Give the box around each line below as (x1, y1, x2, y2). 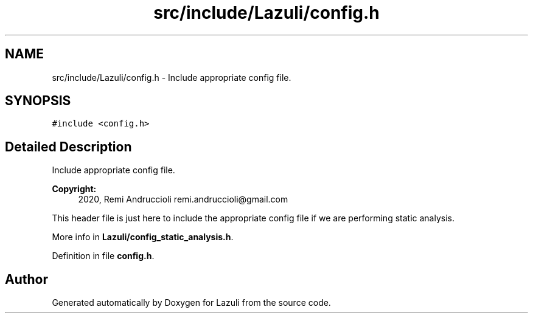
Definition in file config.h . (52, 251, 155, 261)
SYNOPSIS (5, 93, 71, 109)
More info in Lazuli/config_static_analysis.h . (52, 232, 234, 243)
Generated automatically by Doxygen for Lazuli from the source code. (52, 297, 331, 308)
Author (5, 271, 48, 287)
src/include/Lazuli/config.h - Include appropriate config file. (52, 72, 291, 83)
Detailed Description (5, 139, 132, 154)
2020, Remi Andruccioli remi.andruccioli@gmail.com (78, 194, 288, 205)
